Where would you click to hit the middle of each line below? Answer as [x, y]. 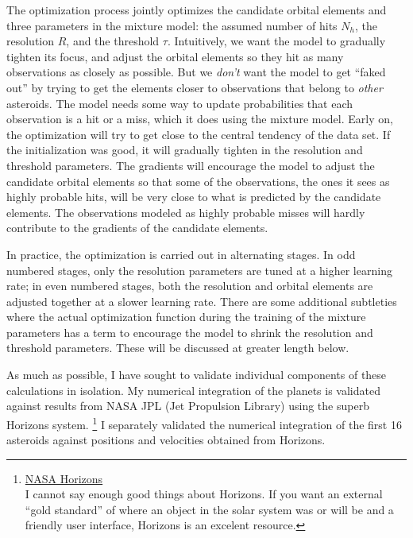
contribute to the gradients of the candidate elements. [137, 228]
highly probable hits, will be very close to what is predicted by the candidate [194, 197]
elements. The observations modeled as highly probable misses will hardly [186, 212]
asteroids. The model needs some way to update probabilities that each [179, 103]
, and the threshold [113, 41]
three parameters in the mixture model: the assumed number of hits [172, 25]
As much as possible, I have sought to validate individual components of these [197, 375]
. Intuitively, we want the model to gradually [276, 41]
